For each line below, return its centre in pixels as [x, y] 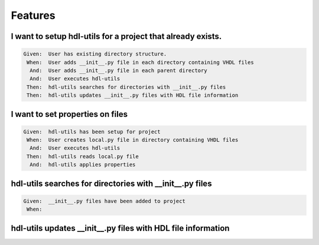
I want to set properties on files [69, 114]
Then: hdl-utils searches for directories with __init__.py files [126, 87]
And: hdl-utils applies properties [83, 165]
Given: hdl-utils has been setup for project [92, 132]
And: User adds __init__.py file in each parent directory [118, 70]
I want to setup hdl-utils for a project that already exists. [116, 36]
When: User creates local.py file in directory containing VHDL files [133, 140]
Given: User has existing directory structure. [95, 54]
